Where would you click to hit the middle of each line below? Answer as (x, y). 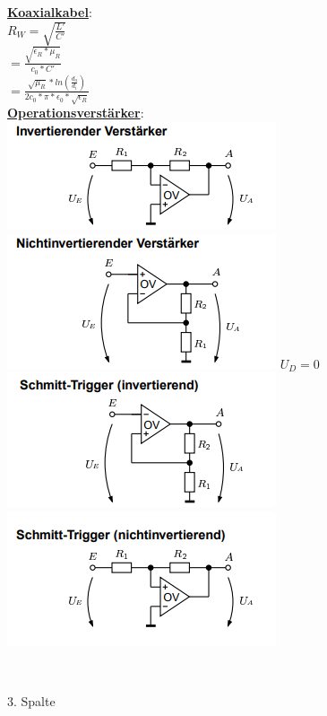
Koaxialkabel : (50, 12)
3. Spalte (31, 700)
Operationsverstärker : (76, 113)
